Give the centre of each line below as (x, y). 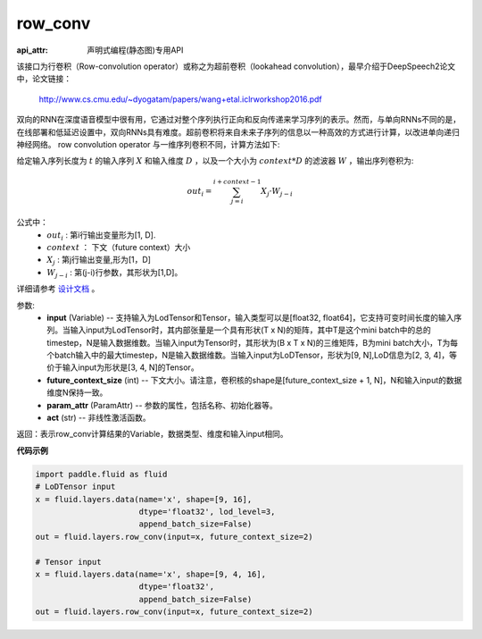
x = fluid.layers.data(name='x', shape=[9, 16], (144, 499)
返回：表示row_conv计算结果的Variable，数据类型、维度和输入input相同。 (153, 434)
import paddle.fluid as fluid (101, 474)
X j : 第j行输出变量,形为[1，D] (99, 261)
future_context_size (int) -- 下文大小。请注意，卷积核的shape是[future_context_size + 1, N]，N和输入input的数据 (254, 380)
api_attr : (33, 50)
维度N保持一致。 (77, 392)
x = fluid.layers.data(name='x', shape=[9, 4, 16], (151, 574)
